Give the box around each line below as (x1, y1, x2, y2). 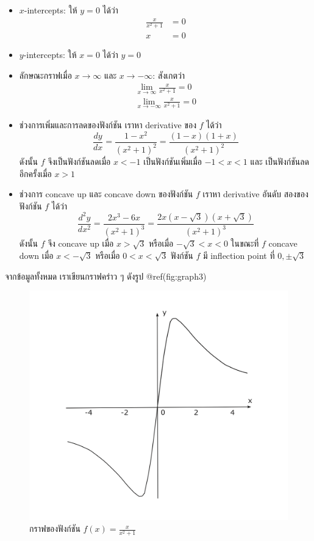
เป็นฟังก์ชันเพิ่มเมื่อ (143, 155, 202, 168)
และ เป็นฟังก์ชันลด (250, 155, 309, 168)
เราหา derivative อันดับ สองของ (202, 187, 309, 200)
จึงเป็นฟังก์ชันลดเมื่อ (48, 155, 111, 168)
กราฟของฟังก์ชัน (29, 522, 80, 535)
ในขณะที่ (230, 237, 259, 250)
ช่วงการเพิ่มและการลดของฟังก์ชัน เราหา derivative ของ (19, 118, 197, 131)
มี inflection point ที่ (202, 249, 275, 261)
